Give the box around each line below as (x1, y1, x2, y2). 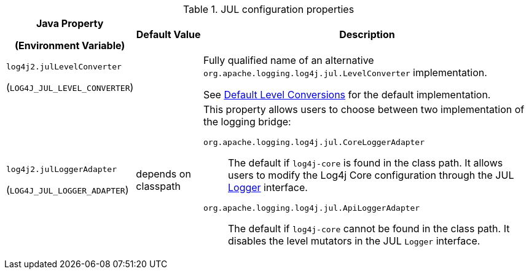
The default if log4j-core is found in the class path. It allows (227, 157, 503, 169)
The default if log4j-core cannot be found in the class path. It (227, 222, 510, 235)
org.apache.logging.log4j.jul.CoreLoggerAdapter (203, 138, 425, 147)
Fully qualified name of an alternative (203, 54, 374, 66)
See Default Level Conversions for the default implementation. (203, 88, 491, 101)
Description (339, 28, 395, 41)
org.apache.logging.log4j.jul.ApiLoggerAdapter (203, 203, 420, 213)
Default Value (136, 28, 201, 41)
